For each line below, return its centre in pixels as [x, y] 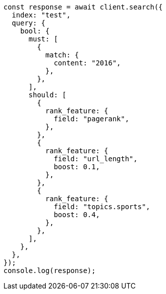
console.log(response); [50, 271]
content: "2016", [87, 63]
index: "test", [41, 15]
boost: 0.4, [77, 215]
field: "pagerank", [91, 119]
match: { [62, 55]
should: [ [47, 95]
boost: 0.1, [77, 167]
